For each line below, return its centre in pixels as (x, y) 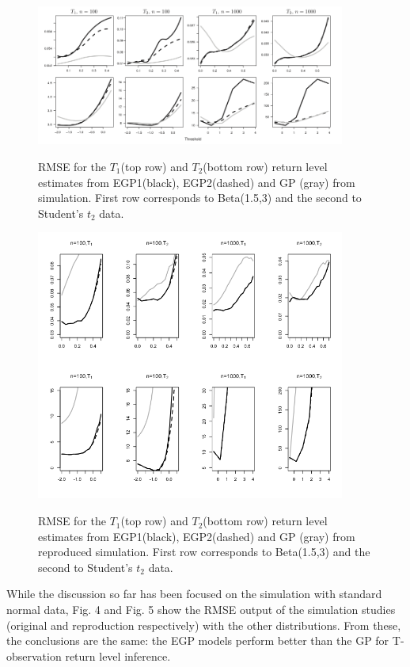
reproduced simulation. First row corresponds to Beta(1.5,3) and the (204, 552)
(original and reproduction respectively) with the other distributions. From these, (204, 625)
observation (34, 656)
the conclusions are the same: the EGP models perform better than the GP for (198, 640)
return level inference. (118, 656)
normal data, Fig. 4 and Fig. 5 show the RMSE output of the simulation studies (201, 610)
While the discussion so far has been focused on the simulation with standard (194, 594)
